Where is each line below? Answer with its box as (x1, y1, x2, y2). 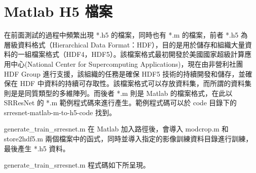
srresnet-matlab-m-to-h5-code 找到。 (4, 107, 116, 117)
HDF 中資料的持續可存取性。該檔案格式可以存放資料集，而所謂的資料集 (20, 78, 252, 88)
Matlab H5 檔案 (4, 1, 112, 21)
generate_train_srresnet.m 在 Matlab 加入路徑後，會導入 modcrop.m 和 (4, 124, 229, 134)
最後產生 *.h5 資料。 (4, 143, 70, 153)
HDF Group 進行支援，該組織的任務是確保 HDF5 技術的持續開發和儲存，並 (4, 68, 246, 79)
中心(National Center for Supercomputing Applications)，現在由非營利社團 (10, 58, 243, 69)
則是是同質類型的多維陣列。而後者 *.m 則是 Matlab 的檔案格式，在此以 (4, 87, 233, 98)
